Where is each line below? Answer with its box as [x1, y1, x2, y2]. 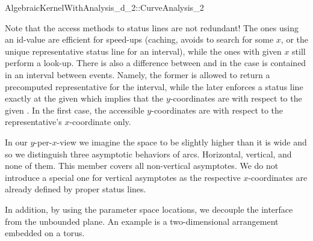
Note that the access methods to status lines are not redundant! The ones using [5, 21, 299, 34]
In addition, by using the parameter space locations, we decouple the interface [5, 203, 293, 215]
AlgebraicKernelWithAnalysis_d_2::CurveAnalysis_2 [5, 1, 204, 13]
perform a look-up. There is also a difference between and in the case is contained [5, 56, 306, 69]
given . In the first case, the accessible [5, 103, 144, 116]
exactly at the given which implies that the [5, 92, 164, 105]
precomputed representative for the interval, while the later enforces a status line [5, 80, 303, 93]
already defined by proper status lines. [5, 183, 146, 195]
